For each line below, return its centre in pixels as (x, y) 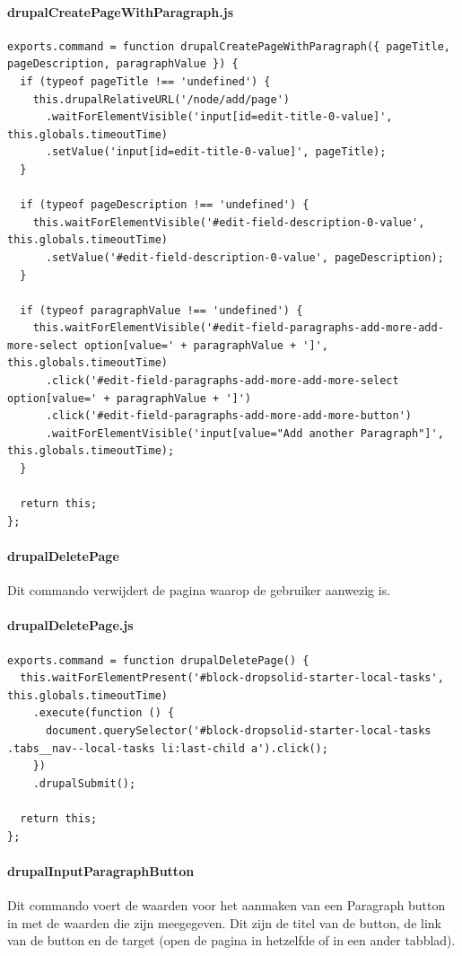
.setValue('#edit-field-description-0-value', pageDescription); (244, 257)
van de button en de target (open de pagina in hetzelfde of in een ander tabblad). (231, 940)
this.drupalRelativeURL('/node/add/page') (161, 99)
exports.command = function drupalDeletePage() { (158, 660)
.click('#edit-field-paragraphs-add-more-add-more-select (222, 381)
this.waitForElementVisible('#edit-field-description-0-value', (229, 222)
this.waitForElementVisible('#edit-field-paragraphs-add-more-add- (238, 328)
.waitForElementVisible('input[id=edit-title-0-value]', (219, 117)
